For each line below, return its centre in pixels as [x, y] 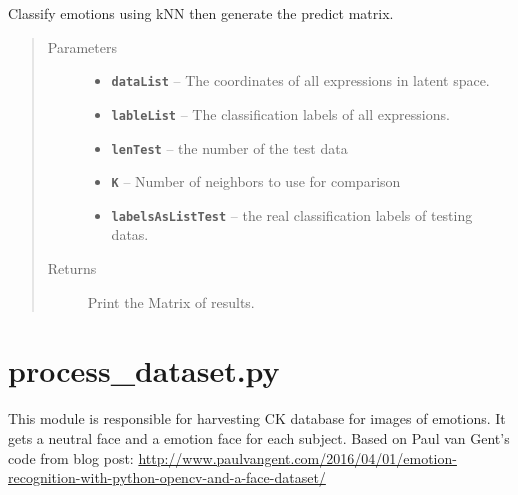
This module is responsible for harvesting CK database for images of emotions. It [257, 418]
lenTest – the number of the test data [229, 147]
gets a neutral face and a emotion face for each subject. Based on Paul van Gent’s [259, 437]
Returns [72, 268]
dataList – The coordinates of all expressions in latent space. [300, 80]
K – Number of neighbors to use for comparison [256, 181]
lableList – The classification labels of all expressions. [280, 113]
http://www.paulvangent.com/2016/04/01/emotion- [297, 457]
